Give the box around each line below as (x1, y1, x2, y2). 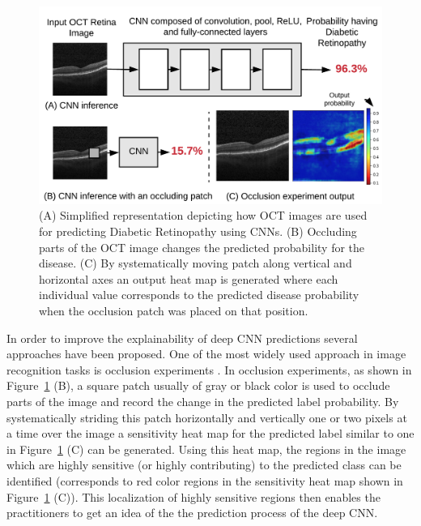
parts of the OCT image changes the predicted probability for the (39, 238, 365, 255)
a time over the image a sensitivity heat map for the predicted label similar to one (6, 425, 415, 442)
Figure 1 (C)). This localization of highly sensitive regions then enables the (6, 488, 381, 505)
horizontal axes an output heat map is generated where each (39, 270, 338, 287)
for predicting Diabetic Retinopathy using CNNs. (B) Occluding (39, 223, 357, 240)
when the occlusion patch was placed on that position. (39, 302, 308, 319)
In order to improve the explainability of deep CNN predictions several (6, 329, 358, 346)
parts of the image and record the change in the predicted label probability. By (6, 393, 399, 409)
